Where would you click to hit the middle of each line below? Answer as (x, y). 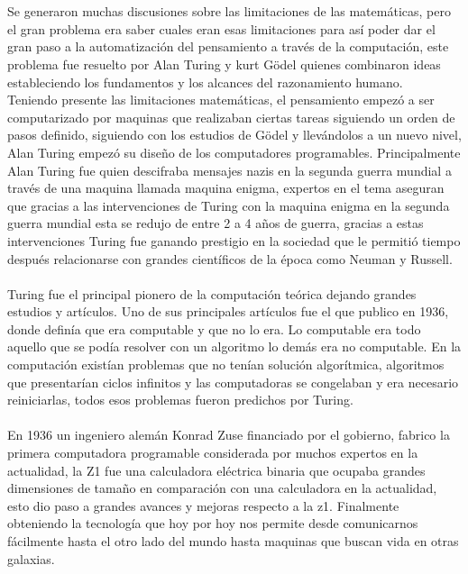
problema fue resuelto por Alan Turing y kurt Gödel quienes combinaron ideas (224, 64)
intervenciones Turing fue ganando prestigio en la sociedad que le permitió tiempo (234, 240)
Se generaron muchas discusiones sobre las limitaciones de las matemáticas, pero (229, 11)
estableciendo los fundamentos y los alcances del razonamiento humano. (205, 82)
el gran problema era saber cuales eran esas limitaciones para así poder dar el (221, 28)
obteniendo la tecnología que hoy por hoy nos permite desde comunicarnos (213, 523)
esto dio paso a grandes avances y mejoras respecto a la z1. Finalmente (203, 505)
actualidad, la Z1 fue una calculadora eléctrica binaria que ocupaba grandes (216, 470)
